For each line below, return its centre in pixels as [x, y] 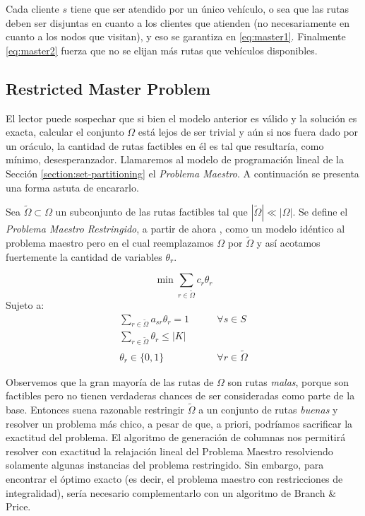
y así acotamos [288, 242]
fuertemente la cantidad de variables [84, 256]
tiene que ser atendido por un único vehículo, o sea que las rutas [210, 8]
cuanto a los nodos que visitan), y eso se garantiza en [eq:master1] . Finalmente [176, 36]
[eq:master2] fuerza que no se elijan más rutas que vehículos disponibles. [162, 50]
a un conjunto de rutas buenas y [268, 409]
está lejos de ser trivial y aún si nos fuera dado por [248, 132]
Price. [18, 506]
